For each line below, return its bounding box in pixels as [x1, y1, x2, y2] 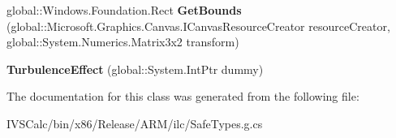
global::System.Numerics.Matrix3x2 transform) [6, 33, 239, 50]
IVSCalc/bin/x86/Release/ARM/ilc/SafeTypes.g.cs [6, 114, 263, 132]
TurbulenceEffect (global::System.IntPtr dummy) [6, 60, 264, 77]
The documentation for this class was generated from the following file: [6, 88, 359, 105]
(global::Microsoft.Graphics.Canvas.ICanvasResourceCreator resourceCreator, [6, 17, 390, 34]
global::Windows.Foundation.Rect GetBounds [6, 2, 242, 18]
